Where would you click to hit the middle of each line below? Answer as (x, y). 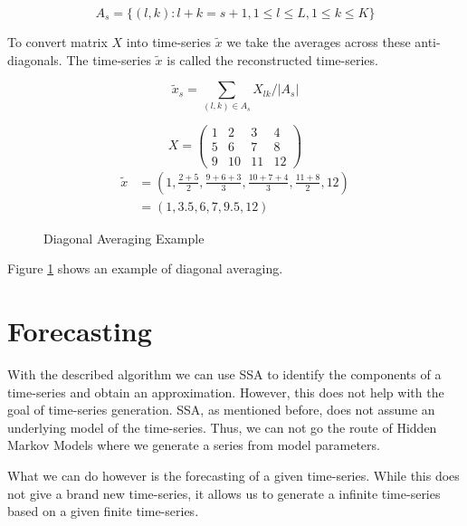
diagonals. (35, 59)
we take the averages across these (319, 42)
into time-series (168, 42)
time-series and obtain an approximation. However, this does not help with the (226, 392)
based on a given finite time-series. (103, 511)
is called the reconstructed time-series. (272, 59)
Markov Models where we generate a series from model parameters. (194, 445)
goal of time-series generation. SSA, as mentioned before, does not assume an (221, 410)
